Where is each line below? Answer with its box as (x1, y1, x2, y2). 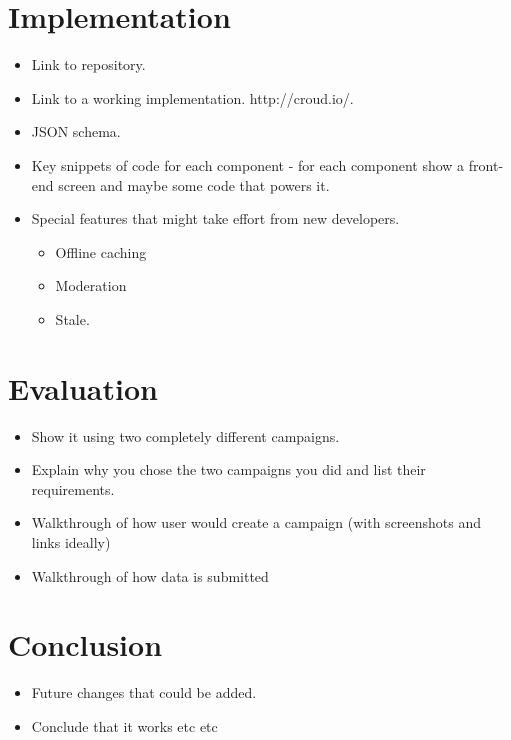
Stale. (55, 308, 90, 329)
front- (468, 154, 504, 175)
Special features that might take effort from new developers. (31, 208, 400, 229)
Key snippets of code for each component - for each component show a (31, 154, 465, 175)
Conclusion (8, 624, 163, 665)
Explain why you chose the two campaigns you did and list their (31, 459, 426, 480)
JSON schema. (31, 121, 121, 142)
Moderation (55, 275, 127, 296)
